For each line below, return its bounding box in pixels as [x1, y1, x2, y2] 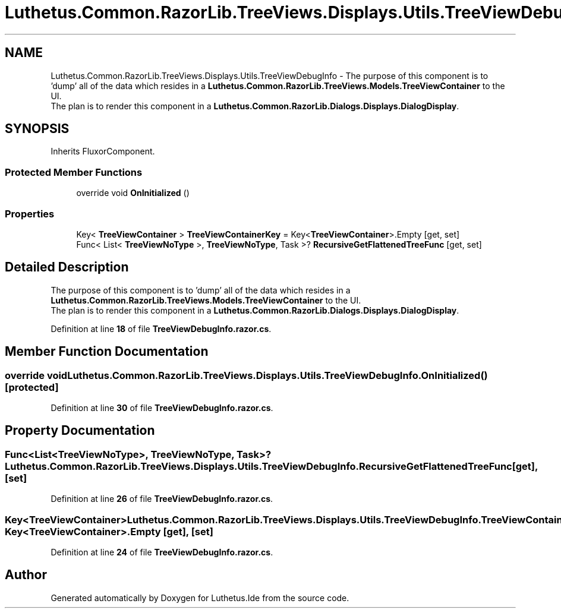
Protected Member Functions [5, 166, 143, 178]
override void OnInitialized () [76, 188, 190, 198]
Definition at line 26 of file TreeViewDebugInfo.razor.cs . [51, 494, 273, 504]
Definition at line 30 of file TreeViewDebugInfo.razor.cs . [51, 403, 273, 413]
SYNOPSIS [5, 121, 70, 137]
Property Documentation [5, 423, 155, 438]
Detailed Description [5, 260, 129, 275]
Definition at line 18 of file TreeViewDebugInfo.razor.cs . [51, 323, 272, 334]
